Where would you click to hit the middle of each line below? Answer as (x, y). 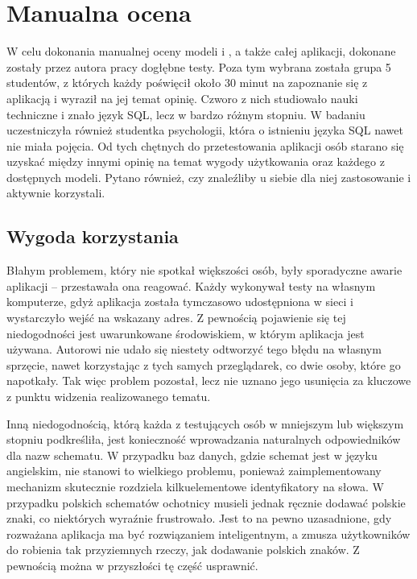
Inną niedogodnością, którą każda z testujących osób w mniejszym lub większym (205, 423)
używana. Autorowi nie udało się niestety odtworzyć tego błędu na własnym (194, 349)
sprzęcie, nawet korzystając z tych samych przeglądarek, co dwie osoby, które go (204, 364)
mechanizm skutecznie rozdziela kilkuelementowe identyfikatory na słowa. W (195, 486)
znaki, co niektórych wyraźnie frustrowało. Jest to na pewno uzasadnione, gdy (199, 518)
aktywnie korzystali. (56, 193)
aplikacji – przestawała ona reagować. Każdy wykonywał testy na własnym (191, 285)
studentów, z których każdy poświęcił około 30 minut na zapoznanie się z (187, 83)
